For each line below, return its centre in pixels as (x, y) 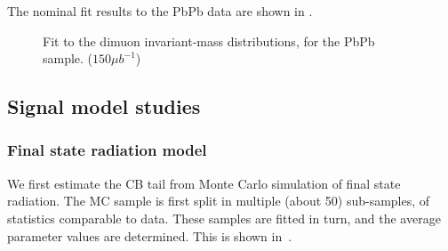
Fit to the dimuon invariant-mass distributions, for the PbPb (209, 40)
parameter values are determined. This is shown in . (150, 235)
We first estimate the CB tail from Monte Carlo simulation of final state (204, 183)
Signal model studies (104, 106)
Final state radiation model (107, 150)
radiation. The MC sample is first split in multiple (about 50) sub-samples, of (219, 201)
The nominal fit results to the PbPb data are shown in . (160, 11)
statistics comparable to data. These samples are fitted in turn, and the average (224, 218)
